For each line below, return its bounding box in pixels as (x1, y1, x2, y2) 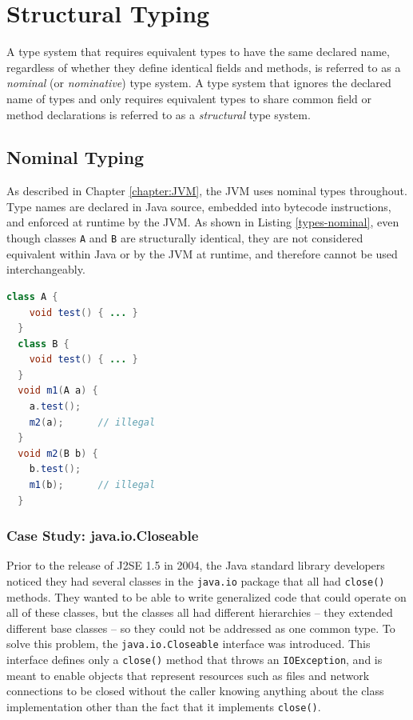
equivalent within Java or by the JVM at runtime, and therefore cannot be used (6, 245, 398, 262)
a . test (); (29, 401, 81, 413)
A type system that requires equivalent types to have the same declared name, (6, 43, 390, 60)
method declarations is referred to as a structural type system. (6, 106, 311, 122)
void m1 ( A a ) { (18, 385, 98, 397)
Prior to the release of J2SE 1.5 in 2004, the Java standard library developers (6, 557, 385, 574)
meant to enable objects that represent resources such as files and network (6, 666, 370, 683)
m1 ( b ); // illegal (29, 479, 156, 491)
